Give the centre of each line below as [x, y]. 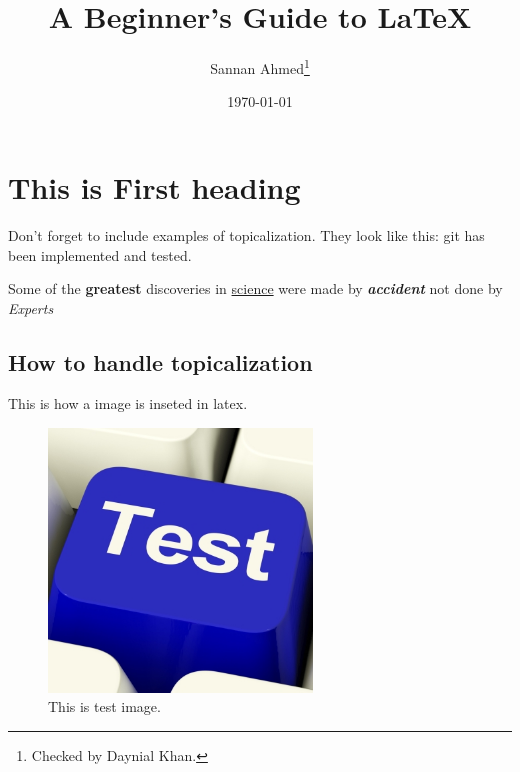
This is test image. [104, 706]
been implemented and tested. [100, 254]
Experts [31, 307]
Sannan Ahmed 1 [260, 66]
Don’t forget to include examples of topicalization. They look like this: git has [246, 234]
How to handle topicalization [160, 361]
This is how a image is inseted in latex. [128, 403]
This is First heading [154, 186]
